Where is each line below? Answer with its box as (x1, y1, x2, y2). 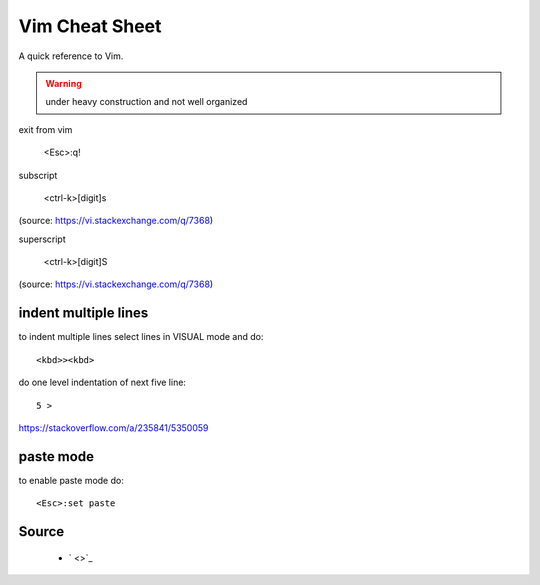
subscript (18, 169, 58, 181)
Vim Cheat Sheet (18, 15, 162, 37)
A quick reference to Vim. (18, 50, 124, 62)
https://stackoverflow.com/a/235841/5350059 (18, 421, 209, 434)
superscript (18, 233, 67, 245)
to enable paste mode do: (18, 474, 124, 486)
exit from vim (18, 123, 73, 135)
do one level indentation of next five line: (18, 376, 187, 389)
